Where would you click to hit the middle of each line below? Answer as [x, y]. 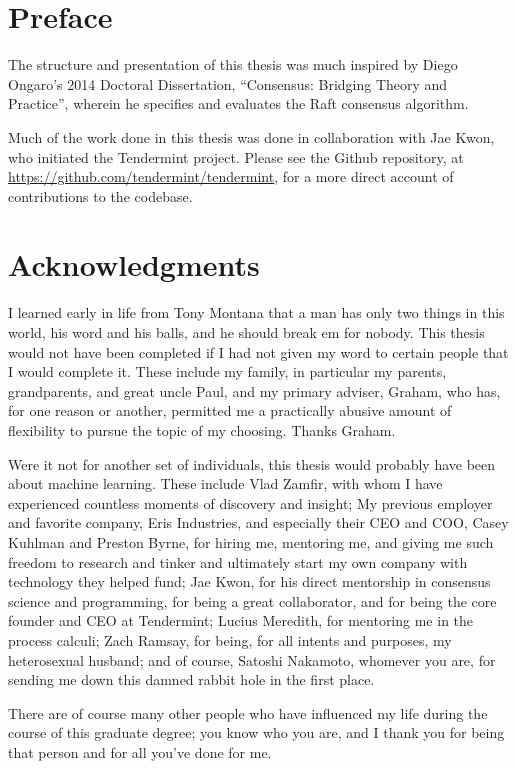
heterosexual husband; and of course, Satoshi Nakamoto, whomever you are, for [252, 659]
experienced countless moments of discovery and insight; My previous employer [250, 502]
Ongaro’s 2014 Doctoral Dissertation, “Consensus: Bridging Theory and [228, 83]
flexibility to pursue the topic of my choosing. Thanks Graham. [202, 429]
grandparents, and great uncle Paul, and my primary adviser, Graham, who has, [254, 390]
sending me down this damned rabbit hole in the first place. [191, 679]
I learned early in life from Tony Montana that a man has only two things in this [256, 312]
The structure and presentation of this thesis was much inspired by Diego [233, 64]
